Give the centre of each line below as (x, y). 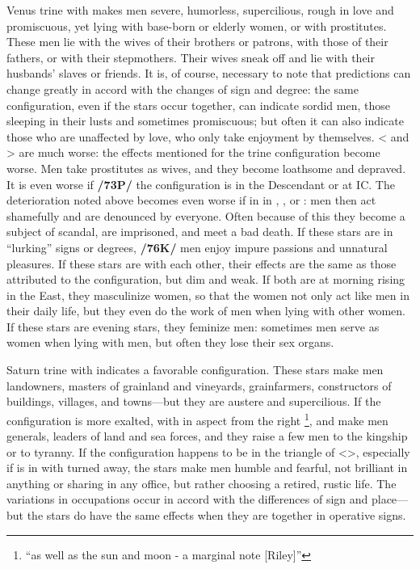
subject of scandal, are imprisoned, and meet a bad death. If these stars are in (200, 232)
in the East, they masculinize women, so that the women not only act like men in (208, 295)
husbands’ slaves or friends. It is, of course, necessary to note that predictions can (209, 73)
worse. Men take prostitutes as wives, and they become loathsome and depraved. (206, 168)
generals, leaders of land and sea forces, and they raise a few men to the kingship (207, 436)
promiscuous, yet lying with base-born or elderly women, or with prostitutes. (197, 25)
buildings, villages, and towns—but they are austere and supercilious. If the (194, 401)
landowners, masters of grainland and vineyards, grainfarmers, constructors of (199, 385)
